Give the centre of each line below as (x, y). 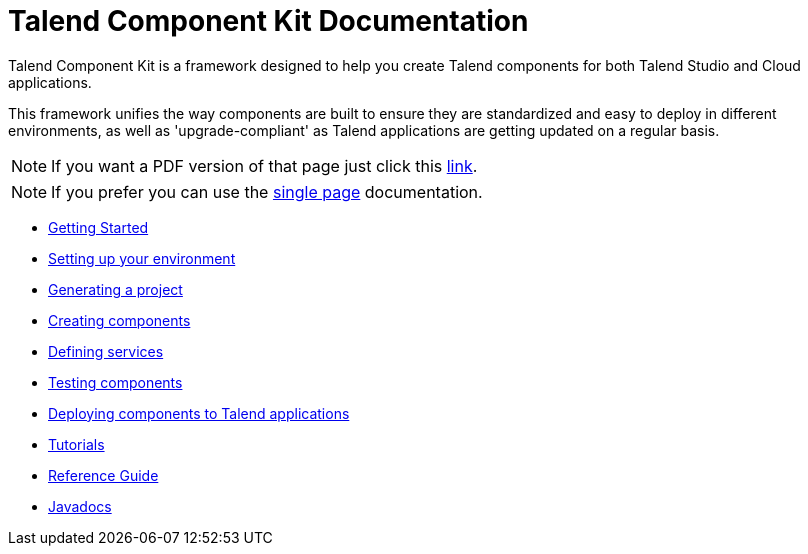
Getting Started (98, 227)
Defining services (106, 351)
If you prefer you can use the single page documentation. (267, 191)
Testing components (115, 382)
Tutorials (76, 444)
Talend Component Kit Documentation (268, 21)
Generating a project (115, 289)
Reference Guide (103, 475)
